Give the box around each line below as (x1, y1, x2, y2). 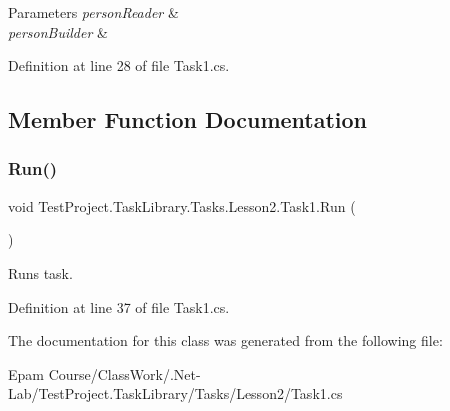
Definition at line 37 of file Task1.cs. (8, 296, 230, 317)
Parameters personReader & (8, 2, 179, 22)
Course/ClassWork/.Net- (48, 363, 201, 384)
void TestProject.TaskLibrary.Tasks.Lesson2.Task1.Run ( (8, 195, 356, 216)
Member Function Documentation (8, 104, 368, 135)
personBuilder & (8, 21, 108, 42)
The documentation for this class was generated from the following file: (8, 330, 443, 351)
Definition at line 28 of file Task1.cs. (8, 55, 230, 76)
